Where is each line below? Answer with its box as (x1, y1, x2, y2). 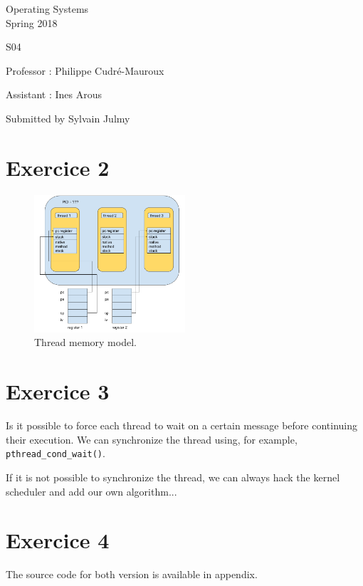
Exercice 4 (6, 525, 110, 555)
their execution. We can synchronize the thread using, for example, (6, 431, 298, 446)
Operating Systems (6, 1, 89, 16)
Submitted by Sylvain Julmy (6, 110, 130, 125)
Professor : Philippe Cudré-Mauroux (6, 63, 164, 78)
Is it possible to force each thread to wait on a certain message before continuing (6, 418, 357, 433)
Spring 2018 (6, 15, 58, 30)
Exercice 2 (6, 152, 110, 182)
